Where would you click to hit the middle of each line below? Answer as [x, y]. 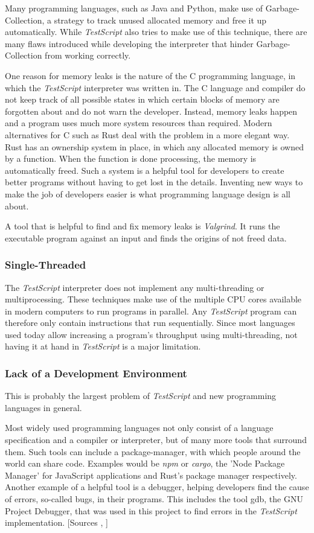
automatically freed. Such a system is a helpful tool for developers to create [145, 170]
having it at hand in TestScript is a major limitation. [103, 346]
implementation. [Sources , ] [56, 522]
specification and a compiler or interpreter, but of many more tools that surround [156, 440]
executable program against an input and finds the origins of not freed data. [146, 238]
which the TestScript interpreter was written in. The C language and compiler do [155, 87]
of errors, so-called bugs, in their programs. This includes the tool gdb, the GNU [154, 499]
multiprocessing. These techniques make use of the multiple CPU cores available [153, 299]
